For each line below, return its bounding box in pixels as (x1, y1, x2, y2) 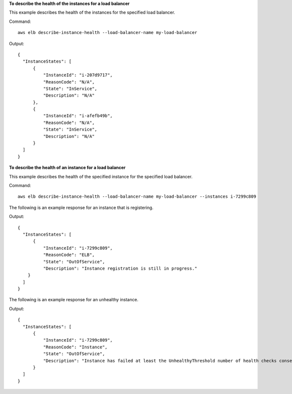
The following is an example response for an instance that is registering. (9, 205, 154, 210)
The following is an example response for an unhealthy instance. (9, 297, 139, 303)
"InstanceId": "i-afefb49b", (43, 113, 113, 119)
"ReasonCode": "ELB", (43, 252, 95, 257)
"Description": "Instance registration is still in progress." (43, 265, 198, 271)
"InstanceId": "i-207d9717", (43, 72, 113, 78)
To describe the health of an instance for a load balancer (9, 165, 126, 171)
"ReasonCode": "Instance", (43, 344, 108, 350)
